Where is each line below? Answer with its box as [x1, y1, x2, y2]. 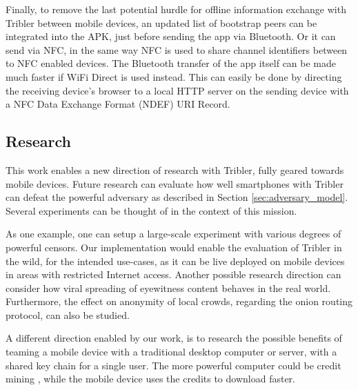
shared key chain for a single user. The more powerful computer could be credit [6, 358, 341, 372]
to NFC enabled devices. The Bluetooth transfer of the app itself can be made [6, 56, 337, 70]
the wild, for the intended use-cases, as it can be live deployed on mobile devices [6, 253, 345, 268]
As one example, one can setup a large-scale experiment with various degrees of [6, 226, 341, 241]
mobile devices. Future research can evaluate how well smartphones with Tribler [6, 176, 344, 191]
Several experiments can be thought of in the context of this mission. [6, 203, 297, 217]
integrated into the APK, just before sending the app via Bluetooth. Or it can [6, 29, 336, 43]
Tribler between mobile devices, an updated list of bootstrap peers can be [6, 15, 317, 30]
